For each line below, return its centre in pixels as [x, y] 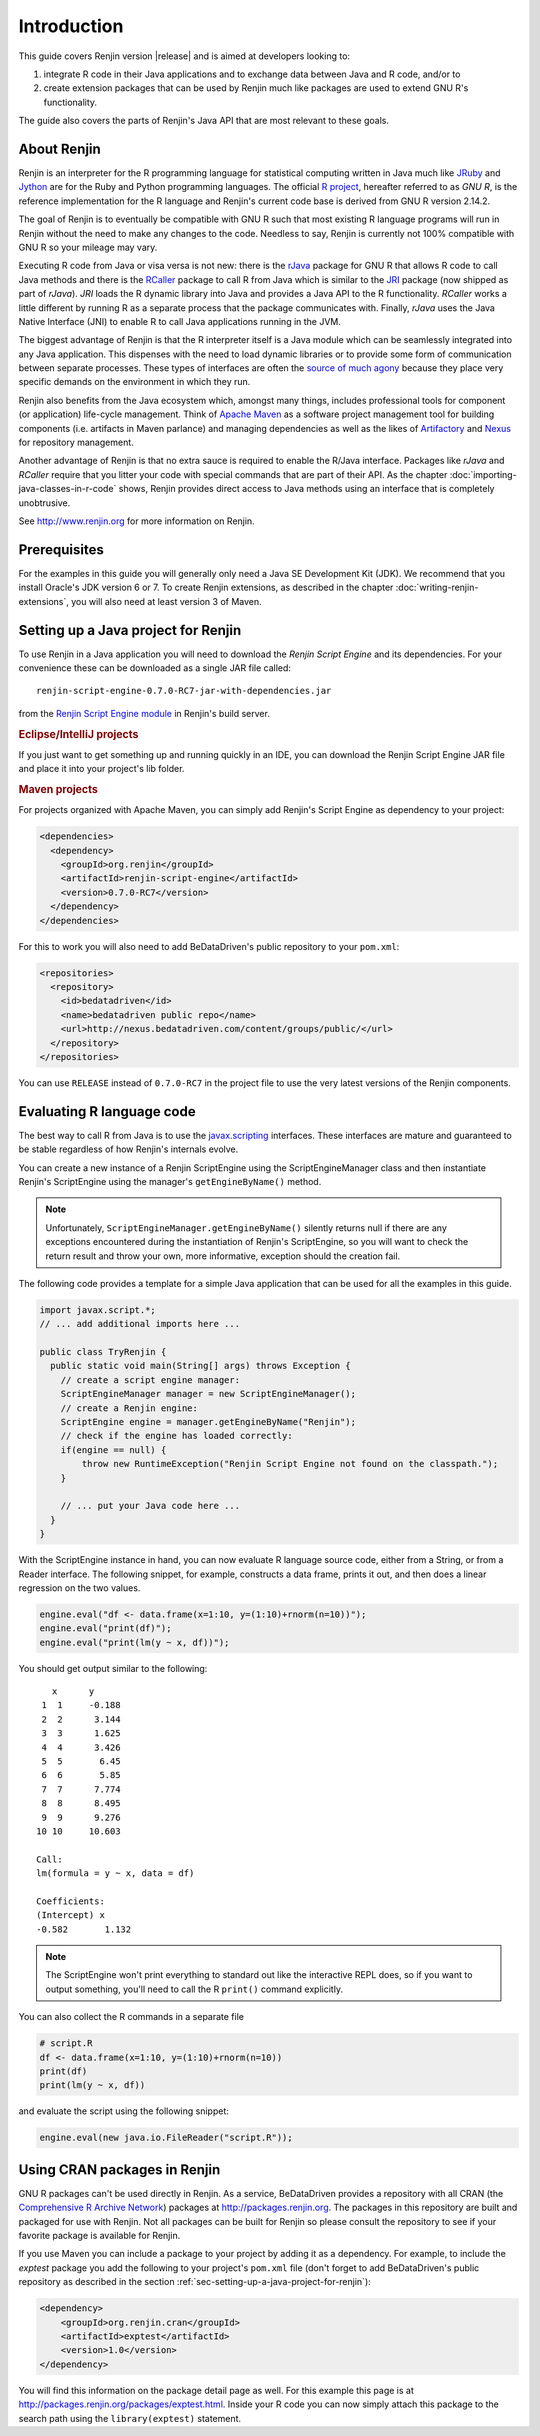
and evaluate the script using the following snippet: [124, 2111]
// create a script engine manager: [150, 1379]
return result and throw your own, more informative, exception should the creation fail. [223, 1256]
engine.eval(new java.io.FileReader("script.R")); [166, 2138]
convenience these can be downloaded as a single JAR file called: [155, 667]
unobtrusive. [44, 502]
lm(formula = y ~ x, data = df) [115, 1873]
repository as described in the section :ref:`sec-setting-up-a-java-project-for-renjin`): [195, 2282]
